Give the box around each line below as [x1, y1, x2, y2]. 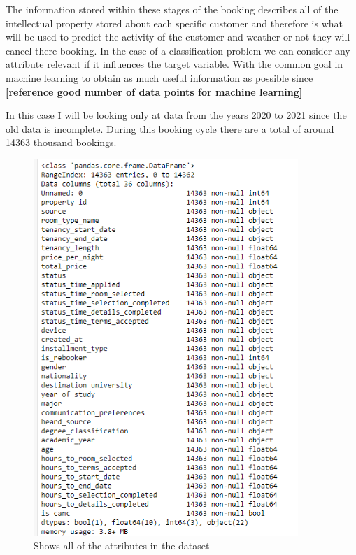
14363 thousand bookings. [6, 135, 117, 150]
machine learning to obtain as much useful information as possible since [6, 70, 313, 85]
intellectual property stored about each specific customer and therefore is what [6, 15, 343, 30]
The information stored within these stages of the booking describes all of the [6, 2, 339, 16]
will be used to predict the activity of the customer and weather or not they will [6, 29, 350, 44]
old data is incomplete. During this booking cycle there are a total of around [6, 121, 334, 136]
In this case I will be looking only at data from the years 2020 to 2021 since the [6, 108, 347, 122]
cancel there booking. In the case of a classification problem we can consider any [6, 43, 350, 57]
